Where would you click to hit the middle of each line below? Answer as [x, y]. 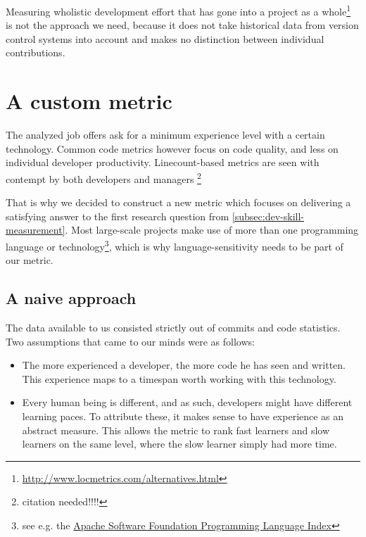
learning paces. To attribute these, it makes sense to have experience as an [183, 416]
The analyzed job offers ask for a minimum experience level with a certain [165, 135]
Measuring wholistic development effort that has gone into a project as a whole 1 [178, 10]
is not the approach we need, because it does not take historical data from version [182, 25]
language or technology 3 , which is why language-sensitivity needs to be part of [175, 245]
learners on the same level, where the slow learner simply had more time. [179, 444]
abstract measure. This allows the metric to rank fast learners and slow [176, 430]
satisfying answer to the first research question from [118, 216]
